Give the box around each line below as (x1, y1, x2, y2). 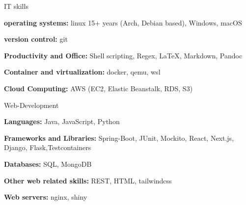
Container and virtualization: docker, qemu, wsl (4, 67, 161, 77)
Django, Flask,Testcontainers (4, 142, 91, 153)
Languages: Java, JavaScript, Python (4, 116, 120, 127)
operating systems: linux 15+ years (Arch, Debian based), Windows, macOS (4, 17, 242, 27)
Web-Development (4, 100, 59, 110)
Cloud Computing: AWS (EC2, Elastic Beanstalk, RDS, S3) (4, 83, 193, 93)
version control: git (4, 34, 68, 44)
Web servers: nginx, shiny (4, 192, 87, 202)
